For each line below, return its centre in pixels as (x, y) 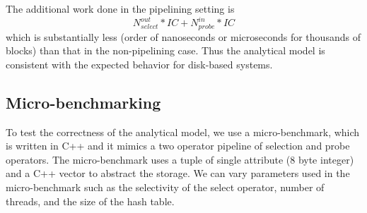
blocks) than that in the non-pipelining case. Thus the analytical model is (165, 50)
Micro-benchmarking (83, 102)
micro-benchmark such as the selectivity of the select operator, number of (165, 187)
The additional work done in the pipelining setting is (120, 8)
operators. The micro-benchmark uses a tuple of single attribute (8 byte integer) (180, 159)
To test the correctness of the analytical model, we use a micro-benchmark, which (183, 132)
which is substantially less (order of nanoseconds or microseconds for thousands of (183, 36)
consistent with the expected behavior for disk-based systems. (139, 64)
